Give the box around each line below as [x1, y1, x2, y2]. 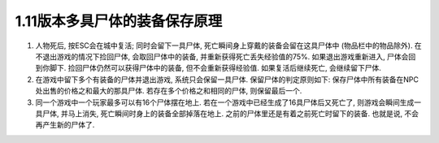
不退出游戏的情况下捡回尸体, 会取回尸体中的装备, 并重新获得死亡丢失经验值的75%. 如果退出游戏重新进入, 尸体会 [35, 51, 409, 61]
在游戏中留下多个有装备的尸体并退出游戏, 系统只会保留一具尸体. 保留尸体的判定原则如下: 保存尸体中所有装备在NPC [35, 74, 419, 84]
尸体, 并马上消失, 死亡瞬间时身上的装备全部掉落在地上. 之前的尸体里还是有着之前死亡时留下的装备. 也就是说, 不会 [41, 108, 419, 118]
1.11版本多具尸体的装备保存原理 [15, 12, 223, 30]
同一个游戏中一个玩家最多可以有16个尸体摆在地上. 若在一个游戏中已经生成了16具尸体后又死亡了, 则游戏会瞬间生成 [35, 97, 415, 107]
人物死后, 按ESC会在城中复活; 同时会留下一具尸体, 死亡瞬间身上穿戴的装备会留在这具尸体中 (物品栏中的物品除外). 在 [35, 41, 422, 50]
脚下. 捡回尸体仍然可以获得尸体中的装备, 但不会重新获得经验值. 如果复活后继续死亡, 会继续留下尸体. [49, 63, 381, 73]
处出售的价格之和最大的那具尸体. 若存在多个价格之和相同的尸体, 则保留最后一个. [35, 86, 302, 96]
